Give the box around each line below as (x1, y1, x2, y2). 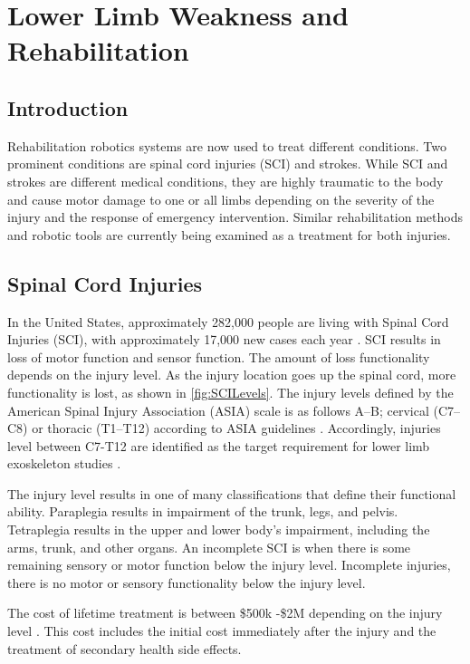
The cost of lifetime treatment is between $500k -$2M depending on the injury (7, 603, 443, 622)
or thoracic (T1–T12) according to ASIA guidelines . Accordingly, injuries (32, 419, 441, 438)
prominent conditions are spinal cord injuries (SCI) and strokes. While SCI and (7, 154, 448, 173)
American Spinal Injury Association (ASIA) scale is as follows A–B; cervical (7, 400, 429, 419)
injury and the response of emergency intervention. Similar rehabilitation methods (7, 207, 463, 226)
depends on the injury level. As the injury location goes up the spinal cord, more (7, 365, 456, 384)
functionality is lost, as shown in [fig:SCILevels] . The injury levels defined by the (7, 382, 454, 401)
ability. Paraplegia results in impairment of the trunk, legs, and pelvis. (7, 502, 398, 521)
